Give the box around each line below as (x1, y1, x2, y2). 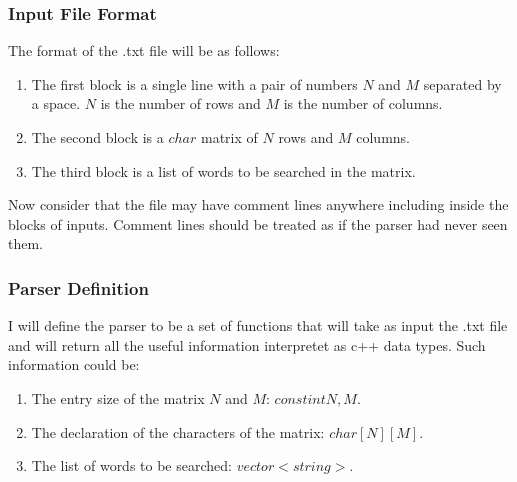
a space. (31, 93, 81, 114)
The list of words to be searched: (31, 455, 232, 476)
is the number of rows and (100, 93, 261, 114)
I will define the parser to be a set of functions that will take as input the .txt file (8, 315, 508, 336)
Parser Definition (8, 275, 149, 300)
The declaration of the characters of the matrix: (31, 421, 325, 442)
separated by (423, 73, 502, 94)
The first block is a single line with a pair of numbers (31, 73, 358, 94)
